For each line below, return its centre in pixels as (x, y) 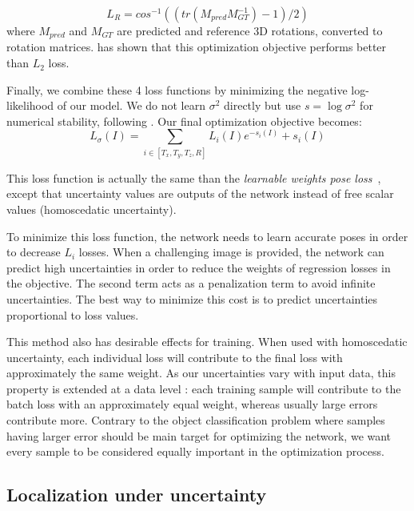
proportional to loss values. (73, 314)
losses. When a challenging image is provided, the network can (231, 252)
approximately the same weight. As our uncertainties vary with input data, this (201, 373)
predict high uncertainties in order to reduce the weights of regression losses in (199, 267)
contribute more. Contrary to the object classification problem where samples (196, 420)
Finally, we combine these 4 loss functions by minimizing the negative (177, 89)
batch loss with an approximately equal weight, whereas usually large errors (192, 404)
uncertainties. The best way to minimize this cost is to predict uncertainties (192, 298)
